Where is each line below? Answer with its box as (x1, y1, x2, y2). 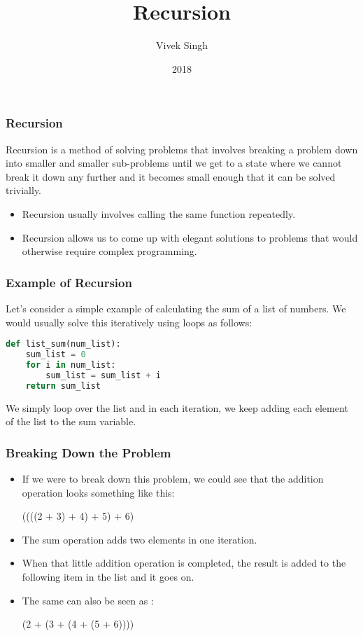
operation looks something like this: (22, 485, 175, 499)
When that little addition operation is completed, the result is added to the (22, 555, 346, 570)
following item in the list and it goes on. (22, 569, 194, 583)
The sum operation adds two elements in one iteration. (22, 532, 257, 546)
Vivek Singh (156, 38, 208, 53)
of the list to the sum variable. (6, 414, 136, 429)
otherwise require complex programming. (22, 244, 197, 258)
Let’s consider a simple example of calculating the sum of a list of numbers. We (6, 300, 346, 315)
